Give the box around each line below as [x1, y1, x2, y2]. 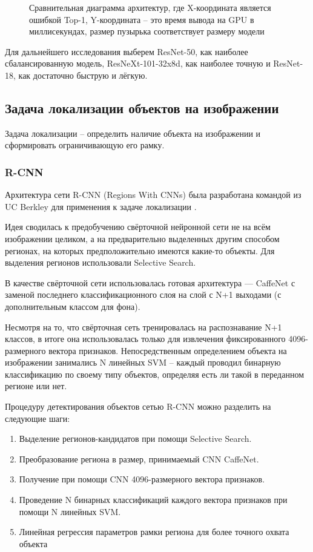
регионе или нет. [5, 379, 67, 392]
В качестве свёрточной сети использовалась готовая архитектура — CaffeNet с [5, 276, 295, 289]
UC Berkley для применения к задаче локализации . [5, 200, 197, 212]
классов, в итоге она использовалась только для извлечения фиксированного [5, 332, 286, 345]
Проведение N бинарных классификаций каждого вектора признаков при [19, 493, 288, 506]
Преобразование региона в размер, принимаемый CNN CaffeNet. [19, 452, 259, 465]
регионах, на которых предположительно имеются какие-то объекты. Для [5, 244, 275, 257]
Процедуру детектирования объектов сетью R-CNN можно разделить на [5, 400, 271, 413]
